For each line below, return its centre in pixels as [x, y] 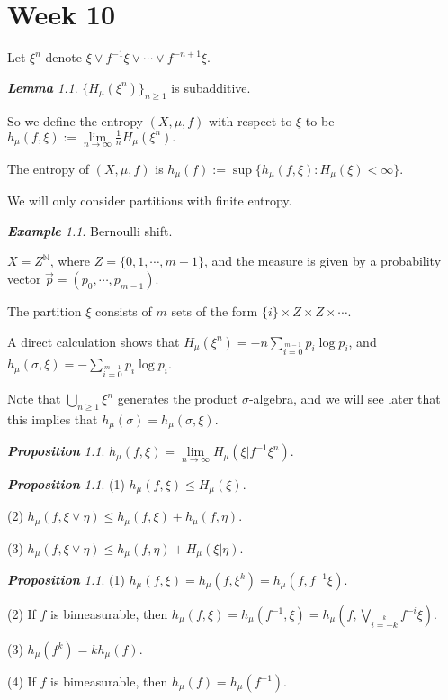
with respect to [251, 120]
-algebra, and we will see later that [345, 399]
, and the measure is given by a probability [323, 261]
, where [70, 261]
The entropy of [49, 168]
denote [63, 57]
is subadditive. [211, 87]
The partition [45, 311]
